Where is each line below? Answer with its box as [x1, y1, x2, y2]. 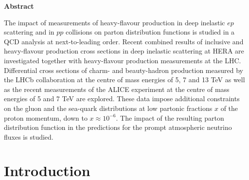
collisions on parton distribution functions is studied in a [65, 27, 235, 37]
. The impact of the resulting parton [116, 112, 224, 123]
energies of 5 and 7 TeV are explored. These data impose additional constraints [4, 93, 240, 104]
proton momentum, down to [4, 112, 88, 123]
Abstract [4, 1, 34, 11]
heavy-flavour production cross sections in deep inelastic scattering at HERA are [4, 46, 244, 56]
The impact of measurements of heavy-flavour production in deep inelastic [4, 17, 225, 27]
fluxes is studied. [4, 131, 53, 142]
